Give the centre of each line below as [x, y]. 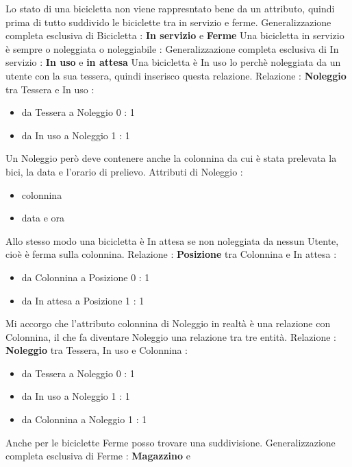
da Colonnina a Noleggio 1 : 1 [84, 419]
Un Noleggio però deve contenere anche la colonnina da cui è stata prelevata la [171, 158]
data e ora [43, 218]
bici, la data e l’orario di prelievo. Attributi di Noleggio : [124, 171]
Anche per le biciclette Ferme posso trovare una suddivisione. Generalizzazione [171, 442]
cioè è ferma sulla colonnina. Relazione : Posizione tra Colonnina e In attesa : [171, 254]
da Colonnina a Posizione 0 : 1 [86, 277]
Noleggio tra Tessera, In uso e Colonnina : [97, 350]
